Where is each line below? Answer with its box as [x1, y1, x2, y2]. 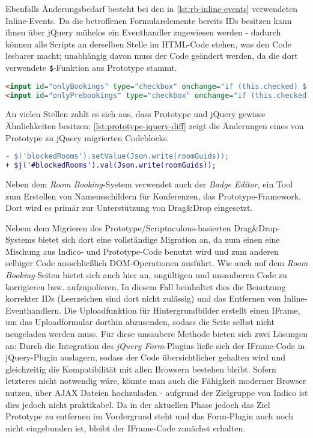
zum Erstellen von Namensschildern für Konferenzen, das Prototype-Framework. [5, 189, 301, 202]
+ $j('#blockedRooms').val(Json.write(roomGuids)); [5, 161, 216, 170]
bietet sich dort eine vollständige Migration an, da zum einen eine [38, 233, 280, 246]
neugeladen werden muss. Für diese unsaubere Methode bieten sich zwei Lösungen [5, 327, 308, 340]
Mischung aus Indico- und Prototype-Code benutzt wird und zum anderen [5, 245, 279, 257]
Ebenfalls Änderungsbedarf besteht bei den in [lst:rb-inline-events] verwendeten [5, 2, 298, 14]
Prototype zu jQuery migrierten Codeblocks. [5, 131, 169, 144]
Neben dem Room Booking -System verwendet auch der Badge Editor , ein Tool [5, 177, 293, 190]
